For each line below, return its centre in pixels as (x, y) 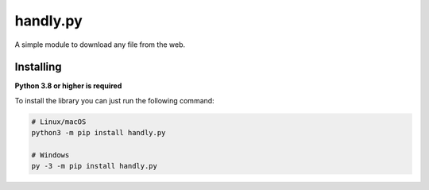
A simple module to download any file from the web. (100, 45)
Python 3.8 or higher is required (68, 86)
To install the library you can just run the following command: (114, 100)
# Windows (50, 155)
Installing (39, 67)
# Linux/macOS (59, 122)
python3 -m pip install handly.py (99, 133)
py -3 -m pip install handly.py (95, 166)
